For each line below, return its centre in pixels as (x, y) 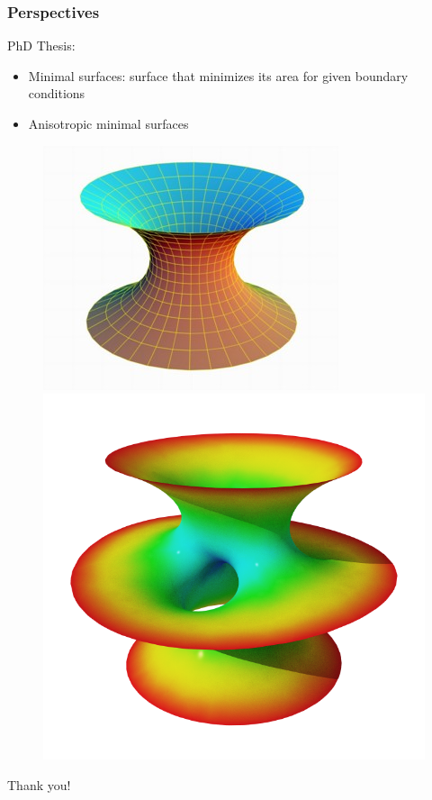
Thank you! (39, 784)
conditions (57, 93)
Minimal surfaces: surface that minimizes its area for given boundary (218, 75)
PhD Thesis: (41, 45)
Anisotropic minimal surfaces (108, 123)
